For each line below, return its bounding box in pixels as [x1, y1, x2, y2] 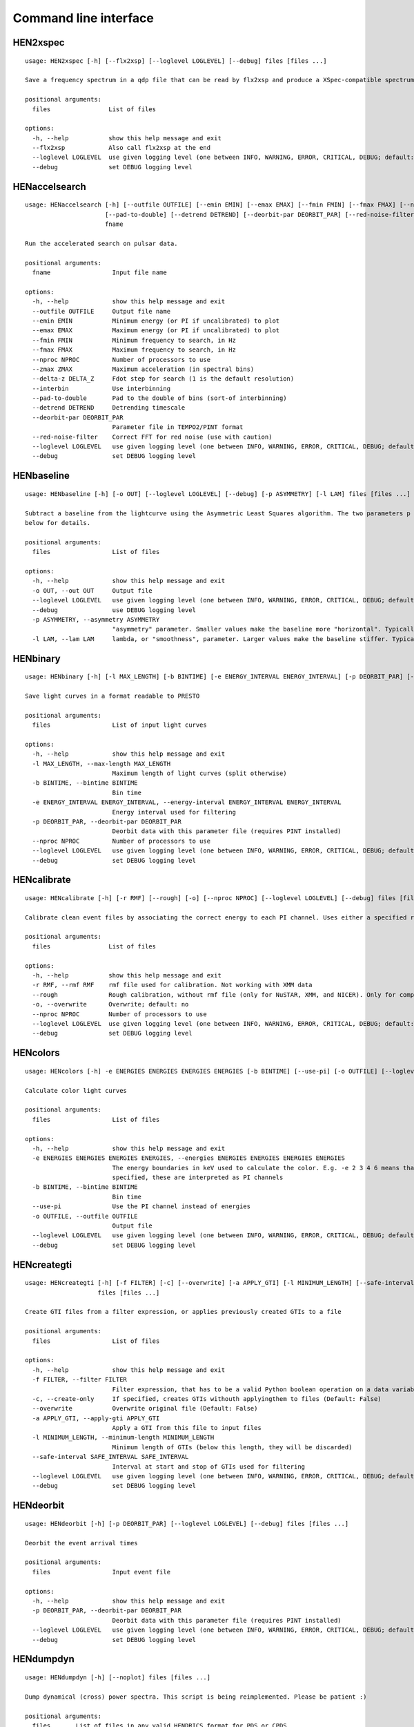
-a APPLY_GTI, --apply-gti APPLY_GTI [32, 1414, 160, 1422]
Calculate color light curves [25, 1087, 128, 1094]
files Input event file [32, 1568, 171, 1576]
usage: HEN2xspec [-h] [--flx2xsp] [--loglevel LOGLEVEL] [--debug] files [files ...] [25, 57, 327, 65]
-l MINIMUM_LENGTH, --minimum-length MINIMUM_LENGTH [32, 1433, 215, 1442]
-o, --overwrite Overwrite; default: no [32, 1000, 189, 1009]
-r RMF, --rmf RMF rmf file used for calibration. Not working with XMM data [32, 981, 313, 989]
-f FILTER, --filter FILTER [32, 1375, 128, 1384]
